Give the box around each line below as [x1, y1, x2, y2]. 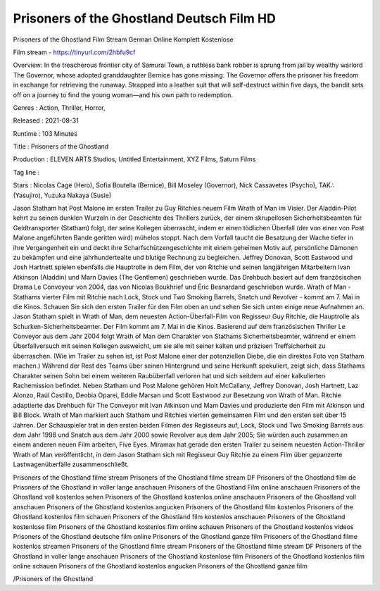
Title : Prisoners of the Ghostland [13, 142, 109, 151]
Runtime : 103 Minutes [13, 129, 77, 137]
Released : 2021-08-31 [13, 116, 79, 125]
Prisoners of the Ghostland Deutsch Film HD [13, 11, 276, 26]
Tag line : [13, 168, 40, 176]
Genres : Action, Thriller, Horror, [13, 103, 106, 112]
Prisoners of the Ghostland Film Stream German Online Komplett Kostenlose [13, 35, 234, 44]
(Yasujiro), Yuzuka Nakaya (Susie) [13, 191, 112, 199]
